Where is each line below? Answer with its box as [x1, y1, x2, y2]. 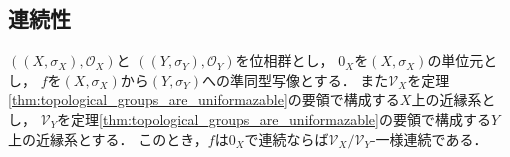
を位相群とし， [235, 50, 334, 71]
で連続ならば [244, 128, 329, 149]
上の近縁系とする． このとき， [8, 128, 208, 149]
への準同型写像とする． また [202, 69, 389, 90]
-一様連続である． [370, 128, 488, 149]
